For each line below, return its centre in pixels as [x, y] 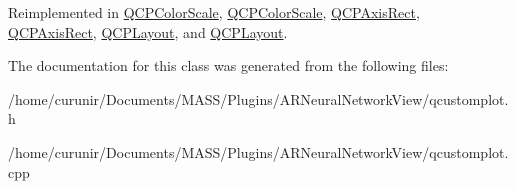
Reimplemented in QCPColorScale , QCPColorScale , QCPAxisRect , [214, 12]
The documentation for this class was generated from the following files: [228, 65]
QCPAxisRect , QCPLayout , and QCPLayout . [148, 31]
